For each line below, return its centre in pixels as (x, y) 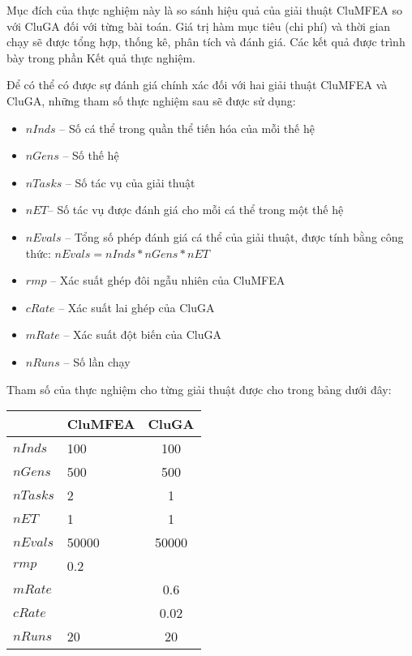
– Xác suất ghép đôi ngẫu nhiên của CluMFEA (168, 280)
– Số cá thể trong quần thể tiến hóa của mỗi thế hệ (187, 128)
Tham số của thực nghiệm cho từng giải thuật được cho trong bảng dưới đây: (199, 389)
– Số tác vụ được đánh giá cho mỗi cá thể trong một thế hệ (195, 210)
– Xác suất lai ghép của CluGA (137, 307)
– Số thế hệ (91, 155)
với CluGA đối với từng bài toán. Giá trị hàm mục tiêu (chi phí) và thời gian (199, 26)
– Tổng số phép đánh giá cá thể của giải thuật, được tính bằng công (234, 236)
